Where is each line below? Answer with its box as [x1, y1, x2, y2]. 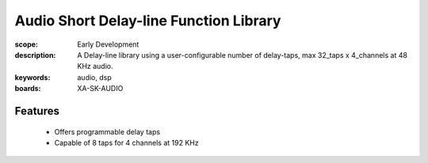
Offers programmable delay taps [54, 127, 161, 136]
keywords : [14, 72, 51, 82]
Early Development [77, 40, 139, 49]
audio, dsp [77, 72, 113, 82]
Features [14, 104, 59, 118]
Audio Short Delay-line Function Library [14, 12, 281, 29]
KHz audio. [77, 62, 114, 71]
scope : [14, 40, 39, 49]
